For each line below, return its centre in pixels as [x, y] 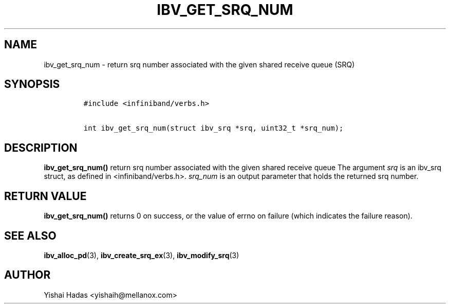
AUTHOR [27, 275]
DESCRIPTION [41, 148]
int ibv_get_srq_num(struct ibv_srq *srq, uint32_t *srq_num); [213, 128]
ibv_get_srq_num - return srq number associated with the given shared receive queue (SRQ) [199, 64]
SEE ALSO [30, 235]
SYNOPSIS [32, 84]
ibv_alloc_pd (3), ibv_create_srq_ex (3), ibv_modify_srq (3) [142, 255]
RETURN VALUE [45, 196]
